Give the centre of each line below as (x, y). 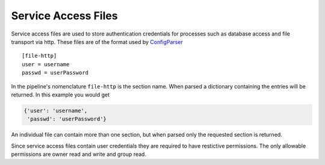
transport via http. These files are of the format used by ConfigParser (97, 42)
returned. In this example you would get (60, 95)
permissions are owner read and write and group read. (79, 154)
